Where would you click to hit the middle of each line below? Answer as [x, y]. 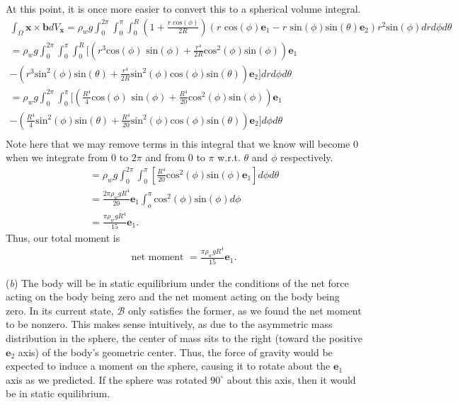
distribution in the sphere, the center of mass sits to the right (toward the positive [184, 337]
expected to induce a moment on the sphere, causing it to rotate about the [168, 366]
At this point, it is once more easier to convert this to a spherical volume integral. [183, 8]
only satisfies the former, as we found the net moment [245, 310]
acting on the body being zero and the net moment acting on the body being [173, 297]
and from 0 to [175, 157]
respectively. [307, 157]
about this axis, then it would [291, 379]
